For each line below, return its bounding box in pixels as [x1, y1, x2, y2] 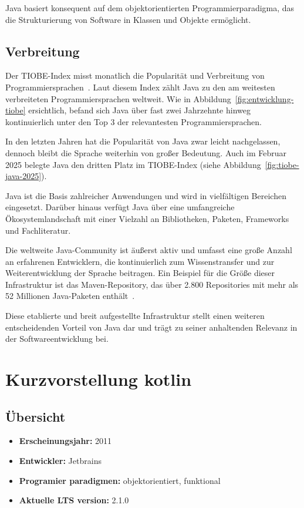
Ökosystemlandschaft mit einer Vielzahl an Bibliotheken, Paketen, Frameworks [5, 212, 289, 224]
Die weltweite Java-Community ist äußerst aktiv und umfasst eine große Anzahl [5, 244, 292, 256]
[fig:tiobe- [265, 158, 299, 170]
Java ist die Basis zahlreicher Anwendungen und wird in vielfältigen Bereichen [5, 189, 286, 201]
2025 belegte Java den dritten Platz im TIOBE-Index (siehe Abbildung [5, 158, 261, 170]
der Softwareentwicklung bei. [5, 332, 109, 345]
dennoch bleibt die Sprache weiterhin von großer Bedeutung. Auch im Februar [5, 146, 286, 159]
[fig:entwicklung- [235, 92, 294, 105]
